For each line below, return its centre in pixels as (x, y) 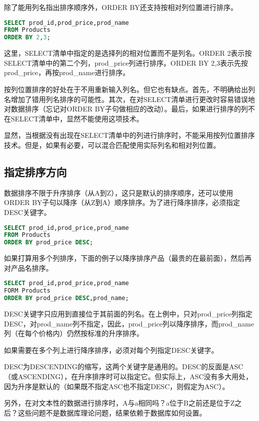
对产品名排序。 (28, 267)
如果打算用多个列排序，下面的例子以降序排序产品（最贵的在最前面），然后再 (128, 258)
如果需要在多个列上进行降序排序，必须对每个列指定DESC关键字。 (111, 350)
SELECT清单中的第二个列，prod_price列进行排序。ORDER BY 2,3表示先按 (126, 62)
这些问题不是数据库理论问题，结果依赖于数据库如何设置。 (112, 412)
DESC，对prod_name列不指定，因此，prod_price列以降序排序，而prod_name (129, 323)
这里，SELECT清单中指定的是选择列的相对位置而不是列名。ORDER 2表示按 (128, 53)
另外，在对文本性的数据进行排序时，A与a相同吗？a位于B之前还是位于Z (119, 403)
